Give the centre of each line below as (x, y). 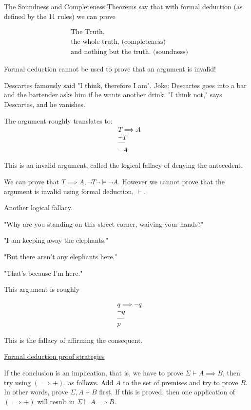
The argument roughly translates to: (58, 120)
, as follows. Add (89, 382)
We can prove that (32, 181)
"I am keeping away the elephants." (56, 240)
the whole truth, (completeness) (118, 42)
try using (17, 382)
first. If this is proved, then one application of (167, 392)
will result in (56, 401)
